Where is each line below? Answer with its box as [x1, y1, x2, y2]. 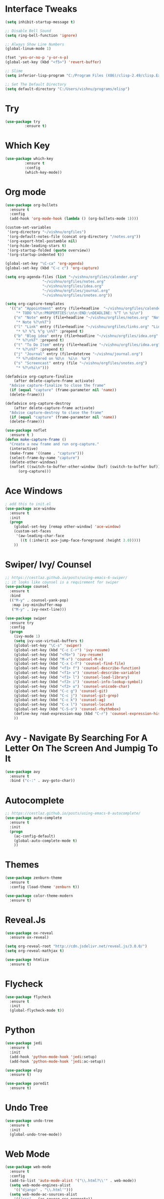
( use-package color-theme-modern [5, 893, 73, 898]
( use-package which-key [5, 156, 54, 161]
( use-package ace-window [5, 506, 56, 511]
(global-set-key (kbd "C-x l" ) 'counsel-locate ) [14, 702, 115, 707]
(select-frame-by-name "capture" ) [9, 455, 80, 460]
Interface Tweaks [5, 3, 78, 15]
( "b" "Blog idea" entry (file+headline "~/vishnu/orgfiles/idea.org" [14, 333, 159, 338]
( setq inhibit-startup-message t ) [5, 20, 76, 24]
